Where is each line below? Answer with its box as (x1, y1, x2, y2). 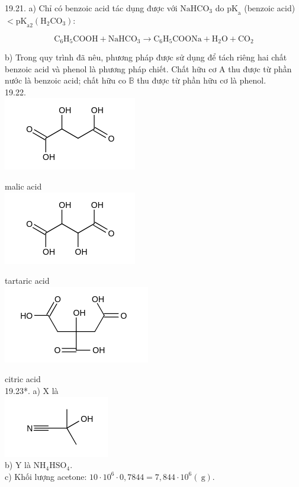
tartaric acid (5, 274, 50, 287)
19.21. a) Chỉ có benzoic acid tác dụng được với (5, 2, 178, 14)
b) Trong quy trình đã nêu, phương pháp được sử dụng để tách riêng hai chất (5, 51, 287, 63)
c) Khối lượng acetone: (5, 470, 87, 482)
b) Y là (5, 459, 31, 471)
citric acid (5, 373, 41, 385)
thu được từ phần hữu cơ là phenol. (137, 74, 266, 86)
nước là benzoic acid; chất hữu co (5, 74, 126, 86)
